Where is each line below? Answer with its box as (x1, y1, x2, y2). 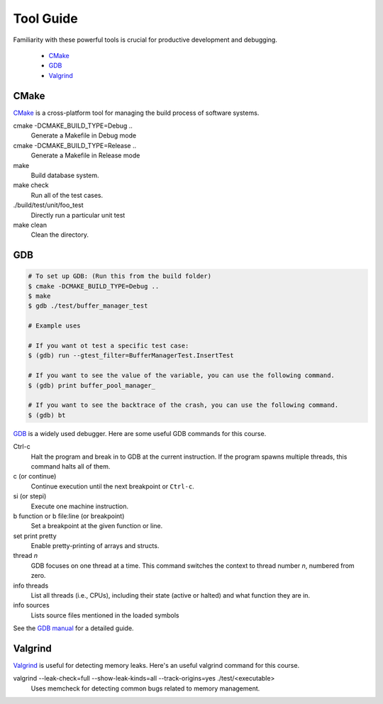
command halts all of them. (30, 462, 111, 471)
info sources (13, 601, 50, 610)
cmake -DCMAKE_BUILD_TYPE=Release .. (13, 141, 137, 150)
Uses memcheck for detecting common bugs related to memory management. (30, 684, 260, 693)
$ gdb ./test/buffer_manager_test (28, 302, 148, 310)
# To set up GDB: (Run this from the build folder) (28, 272, 212, 280)
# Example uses (28, 322, 81, 330)
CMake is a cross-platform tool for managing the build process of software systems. (13, 108, 260, 117)
